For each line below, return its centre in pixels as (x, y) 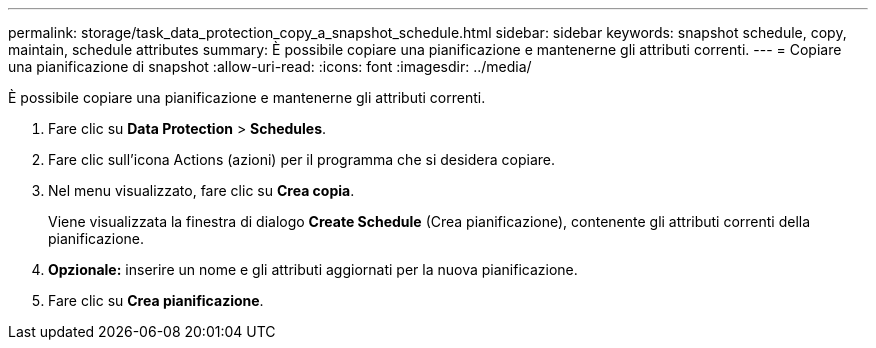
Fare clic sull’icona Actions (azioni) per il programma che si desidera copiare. (301, 159)
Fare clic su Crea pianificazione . (156, 300)
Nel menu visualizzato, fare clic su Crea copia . (201, 190)
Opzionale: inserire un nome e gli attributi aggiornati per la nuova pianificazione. (313, 269)
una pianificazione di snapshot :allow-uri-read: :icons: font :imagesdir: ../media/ (270, 66)
